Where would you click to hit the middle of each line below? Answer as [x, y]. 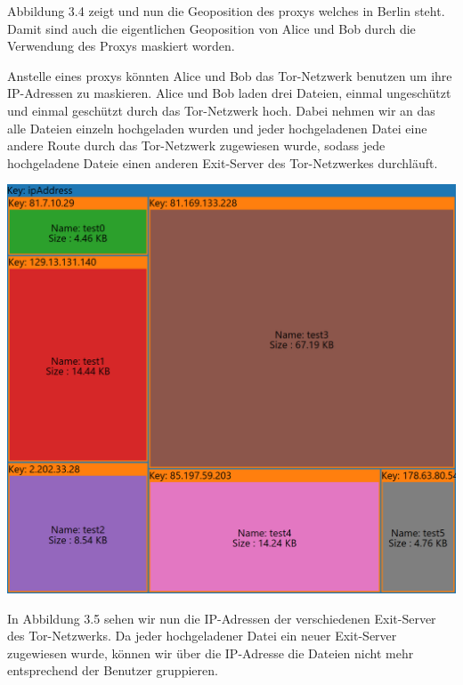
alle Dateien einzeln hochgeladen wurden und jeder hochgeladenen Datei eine [217, 128]
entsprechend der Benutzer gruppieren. [113, 670]
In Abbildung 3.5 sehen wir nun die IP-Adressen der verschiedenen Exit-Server [222, 618]
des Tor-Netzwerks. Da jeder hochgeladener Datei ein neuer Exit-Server [202, 636]
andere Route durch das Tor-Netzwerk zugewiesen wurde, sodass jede [196, 145]
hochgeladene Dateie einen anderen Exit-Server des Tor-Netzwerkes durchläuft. [223, 162]
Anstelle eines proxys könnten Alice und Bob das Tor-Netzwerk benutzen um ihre [230, 75]
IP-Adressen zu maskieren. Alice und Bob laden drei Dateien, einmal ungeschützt [229, 93]
